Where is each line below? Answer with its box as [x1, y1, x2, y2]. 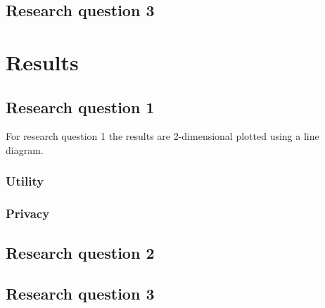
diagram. [6, 142, 44, 157]
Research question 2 [6, 241, 155, 263]
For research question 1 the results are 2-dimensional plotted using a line [6, 129, 319, 143]
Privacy [6, 205, 50, 222]
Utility [6, 172, 44, 190]
